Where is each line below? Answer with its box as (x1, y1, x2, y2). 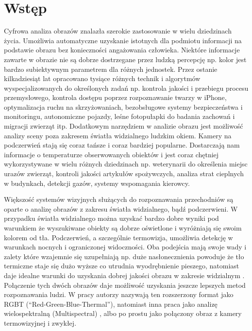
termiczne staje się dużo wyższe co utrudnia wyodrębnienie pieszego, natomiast (4, 261, 239, 271)
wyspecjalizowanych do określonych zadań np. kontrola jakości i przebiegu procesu (4, 83, 249, 93)
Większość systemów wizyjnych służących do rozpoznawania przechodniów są (4, 194, 234, 204)
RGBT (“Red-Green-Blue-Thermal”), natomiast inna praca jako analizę (4, 298, 218, 309)
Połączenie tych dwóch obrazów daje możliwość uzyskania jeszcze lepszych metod (4, 280, 246, 290)
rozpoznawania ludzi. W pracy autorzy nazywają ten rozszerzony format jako (4, 289, 234, 299)
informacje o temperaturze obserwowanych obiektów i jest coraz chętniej (4, 149, 219, 159)
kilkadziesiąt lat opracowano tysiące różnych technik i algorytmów (4, 73, 201, 83)
